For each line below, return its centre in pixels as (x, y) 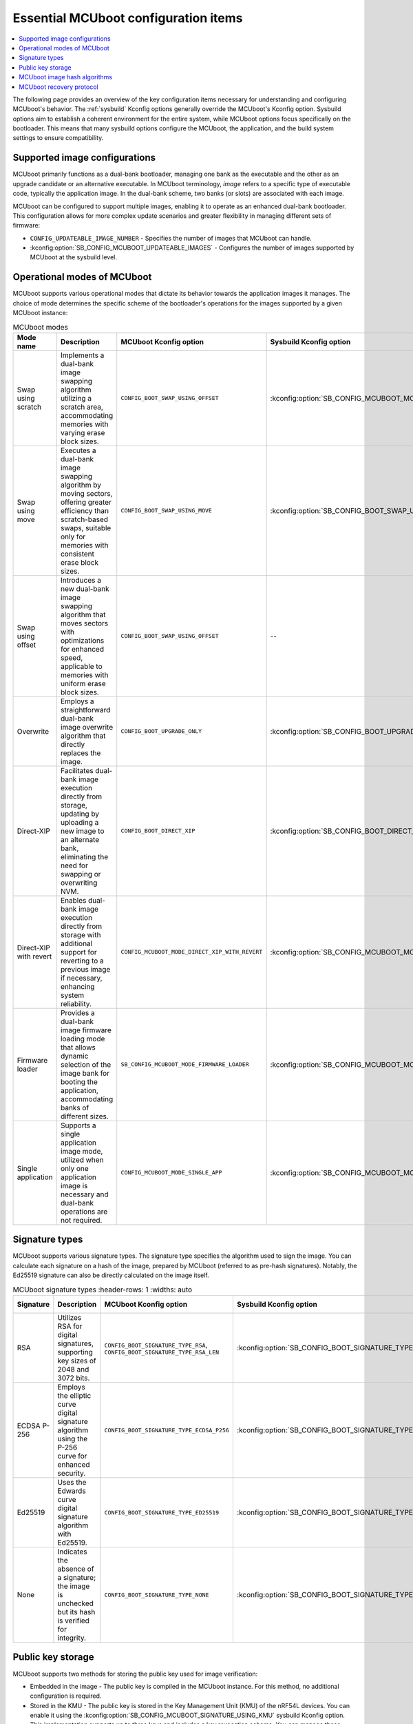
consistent (77, 554)
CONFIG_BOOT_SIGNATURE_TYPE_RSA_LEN (162, 1352)
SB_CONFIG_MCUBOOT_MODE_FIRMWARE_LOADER (185, 1064)
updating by (80, 814)
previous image (85, 969)
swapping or (81, 874)
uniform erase (83, 683)
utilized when (82, 1160)
